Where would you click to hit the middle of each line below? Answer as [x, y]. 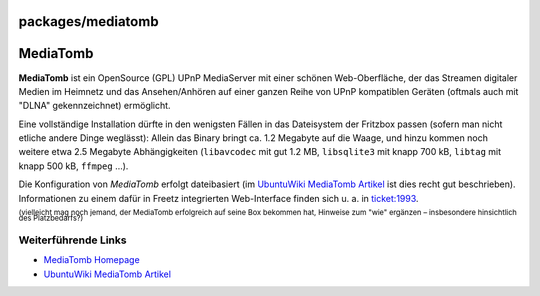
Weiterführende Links [72, 240]
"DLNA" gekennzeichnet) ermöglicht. [94, 106]
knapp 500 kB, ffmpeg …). [73, 166]
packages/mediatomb [88, 21]
